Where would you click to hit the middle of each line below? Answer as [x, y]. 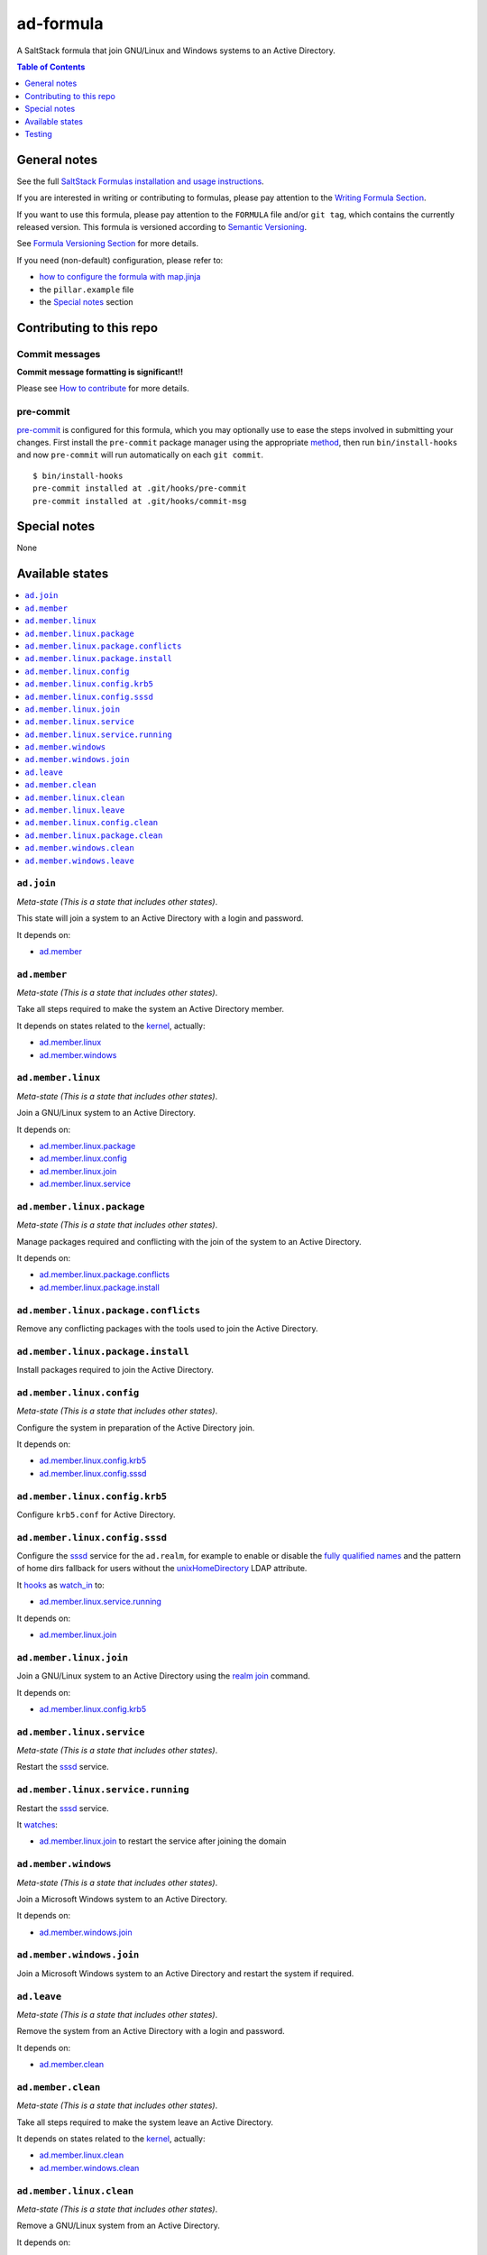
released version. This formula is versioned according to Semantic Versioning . [161, 226]
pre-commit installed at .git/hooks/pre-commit [140, 488]
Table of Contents [51, 67]
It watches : [37, 1824]
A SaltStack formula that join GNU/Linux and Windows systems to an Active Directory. [176, 51]
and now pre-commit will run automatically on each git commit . [140, 455]
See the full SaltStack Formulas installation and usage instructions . [141, 181]
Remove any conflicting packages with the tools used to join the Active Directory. [167, 1328]
